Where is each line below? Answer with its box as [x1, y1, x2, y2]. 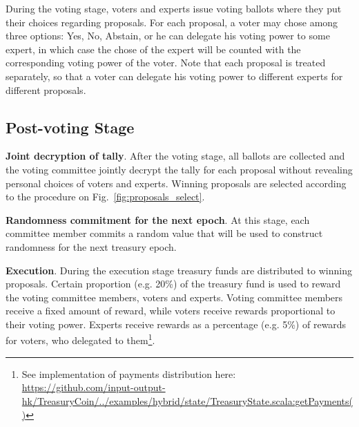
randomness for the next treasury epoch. [6, 239, 177, 254]
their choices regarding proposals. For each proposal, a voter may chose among [6, 15, 338, 29]
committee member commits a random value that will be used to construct [6, 226, 323, 240]
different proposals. [6, 82, 86, 97]
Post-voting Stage [6, 116, 135, 137]
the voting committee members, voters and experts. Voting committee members [6, 290, 343, 304]
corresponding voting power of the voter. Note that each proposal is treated [6, 55, 326, 70]
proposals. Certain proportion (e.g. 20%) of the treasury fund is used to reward [6, 276, 341, 291]
